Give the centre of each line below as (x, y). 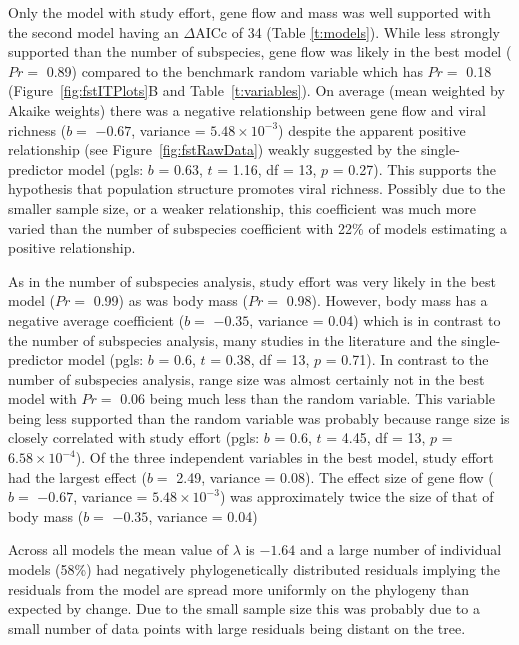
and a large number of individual (401, 549)
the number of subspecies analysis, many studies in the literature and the (232, 339)
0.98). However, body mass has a (387, 300)
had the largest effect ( (77, 476)
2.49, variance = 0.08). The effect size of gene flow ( (335, 476)
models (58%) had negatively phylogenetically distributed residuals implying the (254, 569)
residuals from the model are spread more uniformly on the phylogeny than (238, 588)
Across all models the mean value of (118, 549)
